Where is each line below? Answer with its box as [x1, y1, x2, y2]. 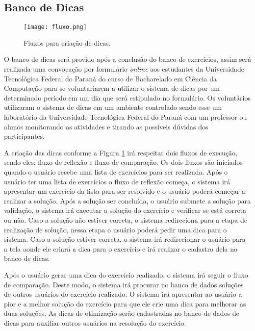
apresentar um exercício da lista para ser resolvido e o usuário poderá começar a [4, 186, 245, 196]
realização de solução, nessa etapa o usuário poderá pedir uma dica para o [4, 224, 227, 234]
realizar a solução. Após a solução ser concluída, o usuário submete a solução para [4, 195, 251, 205]
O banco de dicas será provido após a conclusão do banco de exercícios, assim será [4, 54, 251, 64]
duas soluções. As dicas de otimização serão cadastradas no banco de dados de [4, 308, 239, 318]
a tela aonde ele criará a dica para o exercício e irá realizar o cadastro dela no [4, 243, 237, 254]
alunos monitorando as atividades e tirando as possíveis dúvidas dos [4, 121, 208, 131]
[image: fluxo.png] [24, 24, 87, 31]
